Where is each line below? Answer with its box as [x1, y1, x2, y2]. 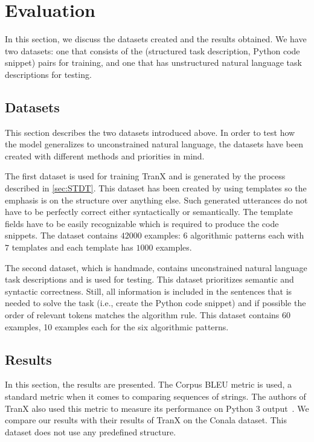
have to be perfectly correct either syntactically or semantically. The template [5, 205, 293, 218]
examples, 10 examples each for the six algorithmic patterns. [5, 320, 229, 333]
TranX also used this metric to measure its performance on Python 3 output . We [5, 402, 309, 414]
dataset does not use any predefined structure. [5, 425, 176, 438]
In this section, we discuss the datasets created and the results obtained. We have [5, 33, 307, 45]
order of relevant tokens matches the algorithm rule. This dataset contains [5, 309, 280, 321]
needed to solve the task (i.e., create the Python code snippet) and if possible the [5, 296, 306, 309]
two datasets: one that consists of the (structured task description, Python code [5, 44, 300, 57]
